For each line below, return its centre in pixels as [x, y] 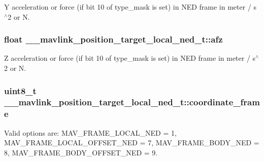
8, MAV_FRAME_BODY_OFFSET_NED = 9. [81, 152]
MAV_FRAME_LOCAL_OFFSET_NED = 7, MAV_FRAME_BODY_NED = [132, 143]
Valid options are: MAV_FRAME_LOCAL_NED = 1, [90, 132]
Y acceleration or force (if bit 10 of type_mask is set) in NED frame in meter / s [130, 7]
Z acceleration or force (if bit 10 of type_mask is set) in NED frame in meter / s [130, 58]
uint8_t [20, 90]
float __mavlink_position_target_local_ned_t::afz [113, 39]
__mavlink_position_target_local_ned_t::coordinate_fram [132, 102]
